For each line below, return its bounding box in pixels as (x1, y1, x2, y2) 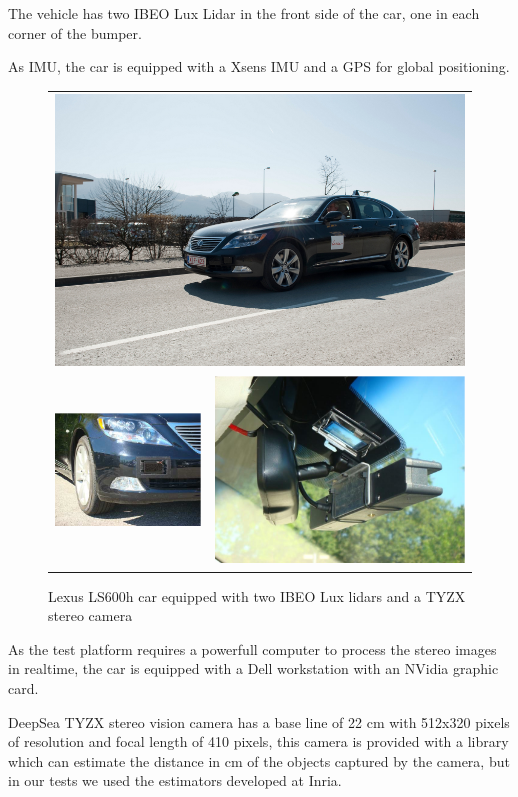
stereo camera (48, 605, 133, 626)
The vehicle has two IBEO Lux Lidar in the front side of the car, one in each (8, 3, 480, 23)
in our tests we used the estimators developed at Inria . (8, 770, 342, 791)
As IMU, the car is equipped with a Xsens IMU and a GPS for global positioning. (8, 56, 510, 77)
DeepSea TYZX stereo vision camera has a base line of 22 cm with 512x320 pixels (8, 711, 510, 732)
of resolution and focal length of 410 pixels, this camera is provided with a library (8, 731, 509, 752)
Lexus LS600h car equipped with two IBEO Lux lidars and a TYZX (48, 585, 466, 606)
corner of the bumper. (8, 22, 142, 43)
